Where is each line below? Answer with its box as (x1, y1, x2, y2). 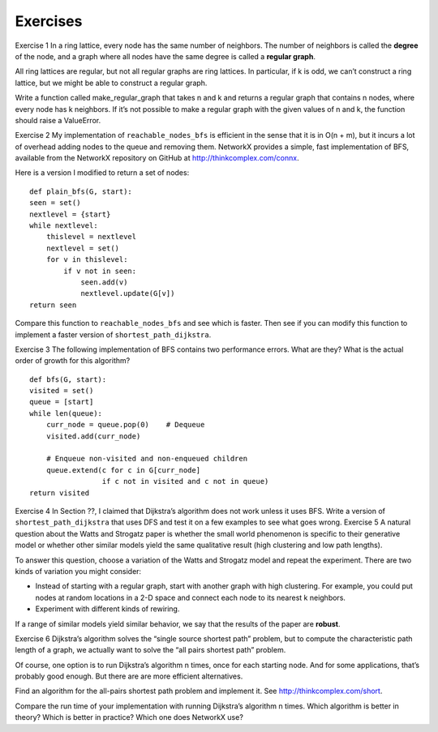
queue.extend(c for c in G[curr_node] (45, 465, 201, 474)
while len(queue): (29, 409, 103, 417)
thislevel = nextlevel (45, 232, 137, 242)
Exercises (15, 12, 83, 30)
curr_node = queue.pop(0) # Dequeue (45, 420, 205, 430)
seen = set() (29, 199, 81, 208)
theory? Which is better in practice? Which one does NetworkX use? (15, 713, 243, 722)
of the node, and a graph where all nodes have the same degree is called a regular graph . (15, 51, 316, 61)
